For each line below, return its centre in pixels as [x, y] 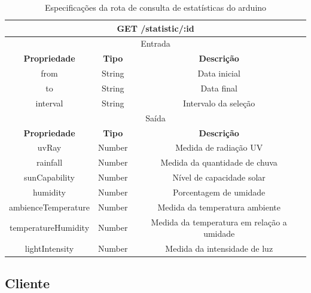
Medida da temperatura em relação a [219, 222]
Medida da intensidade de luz [219, 248]
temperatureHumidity [49, 228]
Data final [219, 88]
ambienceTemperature [50, 207]
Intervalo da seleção [219, 103]
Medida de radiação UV [219, 147]
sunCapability [49, 177]
